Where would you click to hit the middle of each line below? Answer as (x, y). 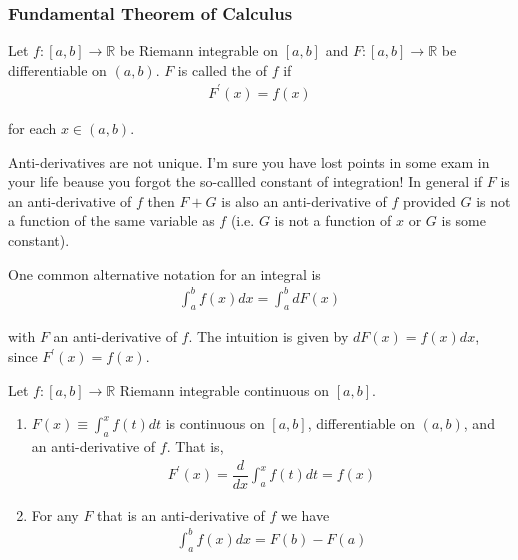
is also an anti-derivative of (304, 200)
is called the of (222, 69)
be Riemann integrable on (198, 50)
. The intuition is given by (268, 336)
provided (429, 200)
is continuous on (215, 423)
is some (463, 220)
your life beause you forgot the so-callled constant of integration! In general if (245, 181)
